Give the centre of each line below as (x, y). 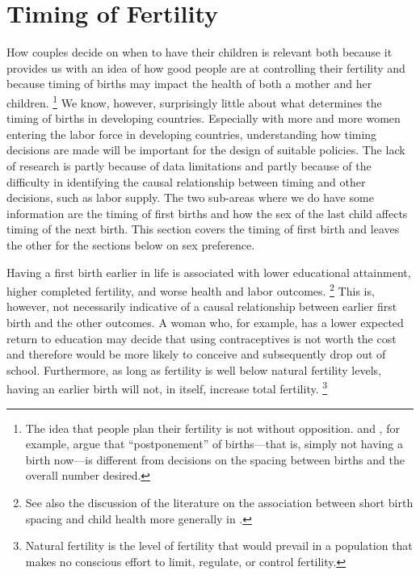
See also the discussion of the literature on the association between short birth (219, 502)
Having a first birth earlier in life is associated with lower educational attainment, (209, 272)
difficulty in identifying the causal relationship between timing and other (186, 181)
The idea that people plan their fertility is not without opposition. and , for (212, 428)
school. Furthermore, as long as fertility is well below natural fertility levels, (194, 369)
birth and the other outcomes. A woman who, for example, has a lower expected (205, 322)
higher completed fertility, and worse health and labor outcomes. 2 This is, (191, 290)
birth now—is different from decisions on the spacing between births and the (215, 459)
